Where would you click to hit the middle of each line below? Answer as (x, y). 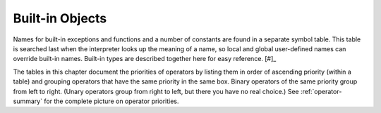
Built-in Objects (60, 18)
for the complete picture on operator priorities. (111, 101)
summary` (28, 101)
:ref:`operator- (321, 91)
